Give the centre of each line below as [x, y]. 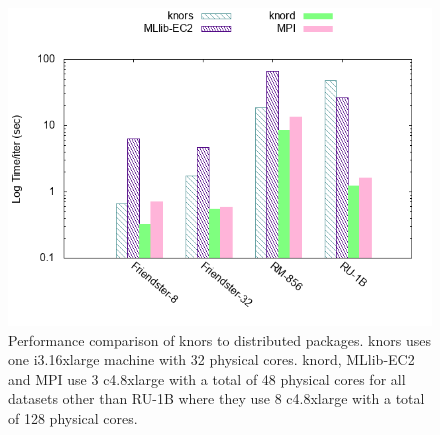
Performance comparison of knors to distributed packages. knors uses [219, 339]
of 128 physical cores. [73, 417]
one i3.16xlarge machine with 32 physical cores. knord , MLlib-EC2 [211, 359]
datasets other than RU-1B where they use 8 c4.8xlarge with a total [216, 398]
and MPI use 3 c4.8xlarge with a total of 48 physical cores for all [207, 378]
